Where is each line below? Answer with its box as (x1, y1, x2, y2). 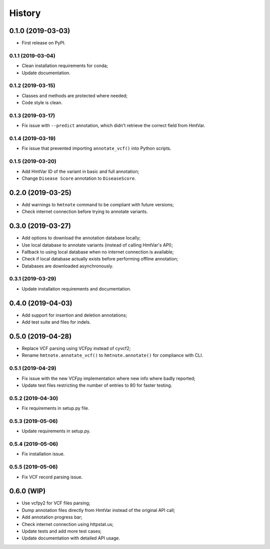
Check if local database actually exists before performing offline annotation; (21, 256, 178, 262)
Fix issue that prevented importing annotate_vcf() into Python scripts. (21, 145, 172, 151)
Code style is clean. (21, 100, 62, 106)
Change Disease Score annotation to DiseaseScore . (21, 175, 136, 181)
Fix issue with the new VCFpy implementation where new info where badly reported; (21, 375, 195, 381)
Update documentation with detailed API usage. (21, 535, 120, 541)
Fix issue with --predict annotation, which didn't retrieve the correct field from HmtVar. (21, 123, 205, 129)
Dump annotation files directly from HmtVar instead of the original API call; (21, 507, 175, 513)
